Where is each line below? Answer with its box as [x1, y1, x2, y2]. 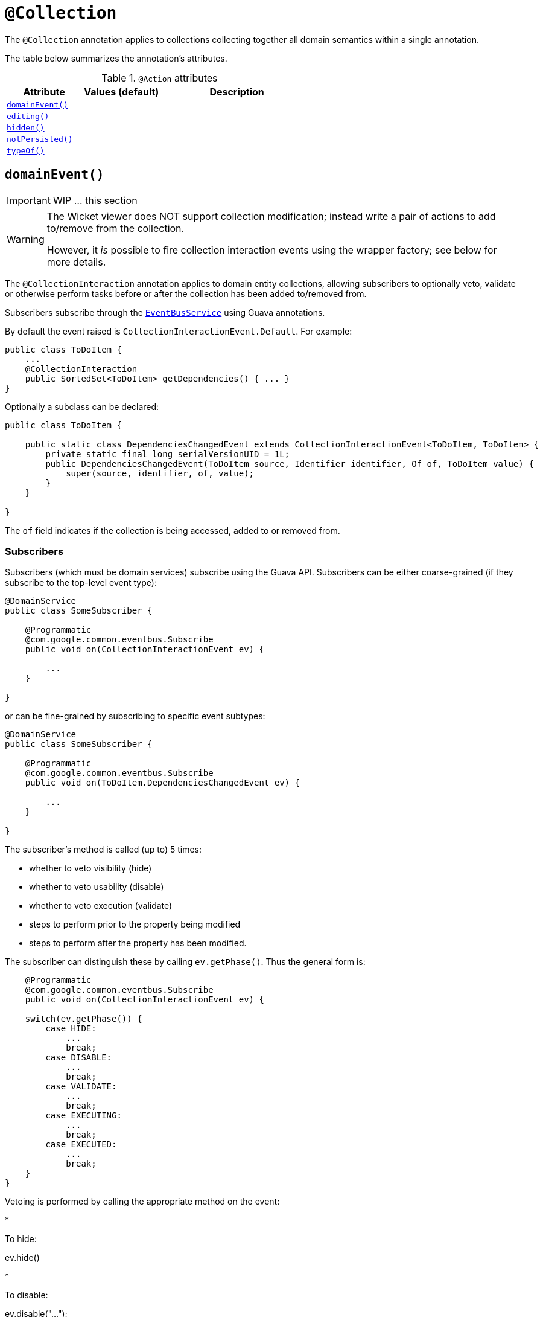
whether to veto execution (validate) [29, 900, 173, 911]
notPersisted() [7, 134, 73, 144]
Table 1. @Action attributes [101, 71, 218, 84]
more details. [46, 255, 106, 268]
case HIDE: [45, 1024, 97, 1034]
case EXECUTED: [45, 1139, 117, 1150]
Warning [7, 232, 45, 245]
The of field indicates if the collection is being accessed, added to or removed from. [5, 525, 340, 536]
